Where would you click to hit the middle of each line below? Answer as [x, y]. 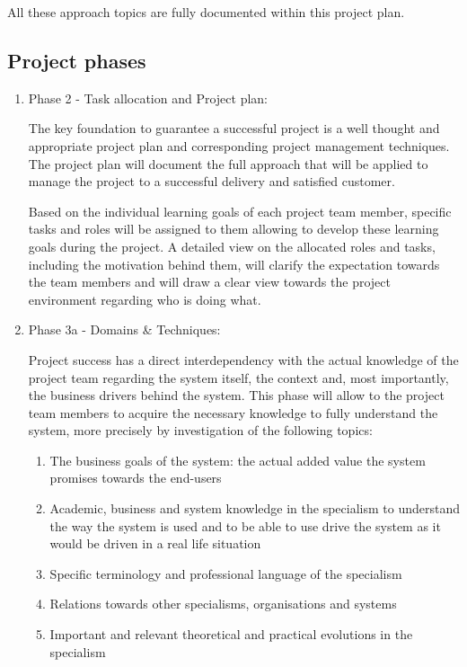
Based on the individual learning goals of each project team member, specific [240, 211]
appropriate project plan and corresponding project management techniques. [239, 145]
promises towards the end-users [136, 478]
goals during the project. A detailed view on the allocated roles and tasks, [232, 246]
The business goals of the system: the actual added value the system [238, 460]
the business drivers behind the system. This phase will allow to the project [236, 395]
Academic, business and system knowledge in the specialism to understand [255, 508]
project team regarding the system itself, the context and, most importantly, [238, 377]
